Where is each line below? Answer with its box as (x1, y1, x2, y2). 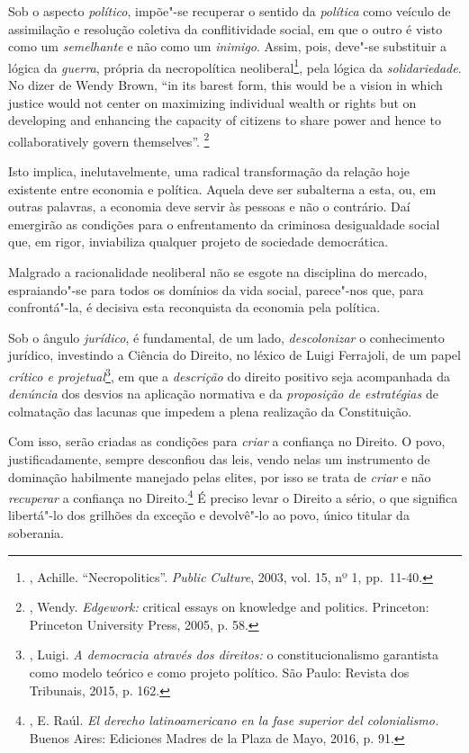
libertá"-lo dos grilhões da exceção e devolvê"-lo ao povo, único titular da (8, 506, 410, 524)
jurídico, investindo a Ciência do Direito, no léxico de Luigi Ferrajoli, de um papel (8, 345, 461, 364)
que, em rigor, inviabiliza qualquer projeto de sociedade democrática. (8, 232, 389, 251)
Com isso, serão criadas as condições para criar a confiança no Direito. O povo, (8, 432, 446, 451)
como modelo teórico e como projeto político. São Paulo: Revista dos (29, 663, 410, 682)
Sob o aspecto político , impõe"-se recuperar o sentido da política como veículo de (8, 2, 451, 20)
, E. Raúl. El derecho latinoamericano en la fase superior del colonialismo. (29, 711, 439, 730)
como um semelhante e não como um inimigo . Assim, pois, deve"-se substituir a (8, 37, 447, 56)
